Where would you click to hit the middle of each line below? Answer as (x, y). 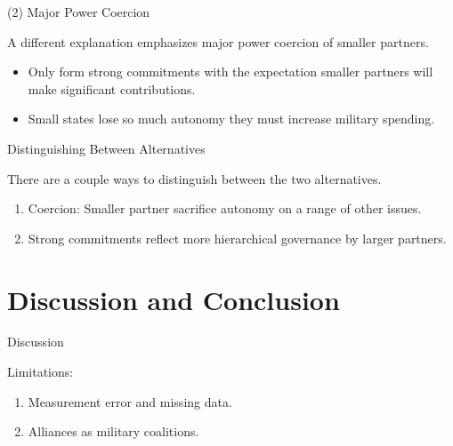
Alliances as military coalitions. (113, 431)
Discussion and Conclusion (174, 299)
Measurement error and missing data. (130, 401)
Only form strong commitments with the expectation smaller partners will (231, 72)
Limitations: (40, 372)
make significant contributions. (112, 88)
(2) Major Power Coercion (79, 12)
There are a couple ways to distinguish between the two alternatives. (194, 178)
